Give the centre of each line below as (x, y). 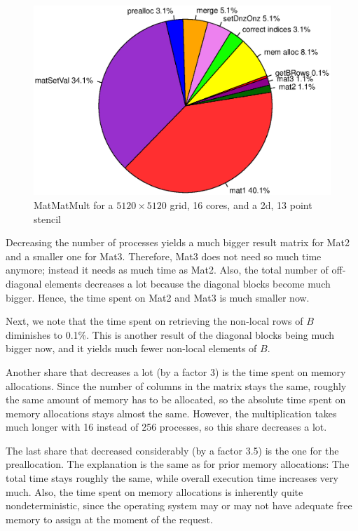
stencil (47, 219)
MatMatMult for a (74, 204)
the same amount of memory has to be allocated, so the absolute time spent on (176, 399)
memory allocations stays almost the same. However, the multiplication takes (171, 413)
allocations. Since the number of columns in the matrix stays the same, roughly (176, 385)
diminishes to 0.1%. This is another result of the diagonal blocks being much (170, 334)
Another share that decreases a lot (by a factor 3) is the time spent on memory (176, 371)
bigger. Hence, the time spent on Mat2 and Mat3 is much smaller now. (158, 297)
